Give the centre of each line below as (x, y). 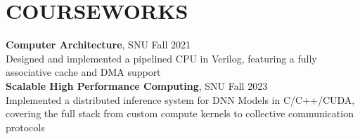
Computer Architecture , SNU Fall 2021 (98, 45)
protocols (25, 127)
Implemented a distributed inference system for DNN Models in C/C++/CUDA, (180, 99)
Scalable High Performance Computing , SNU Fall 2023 (137, 85)
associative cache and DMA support (83, 72)
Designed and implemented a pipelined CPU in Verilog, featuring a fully (161, 58)
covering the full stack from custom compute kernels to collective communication (180, 113)
